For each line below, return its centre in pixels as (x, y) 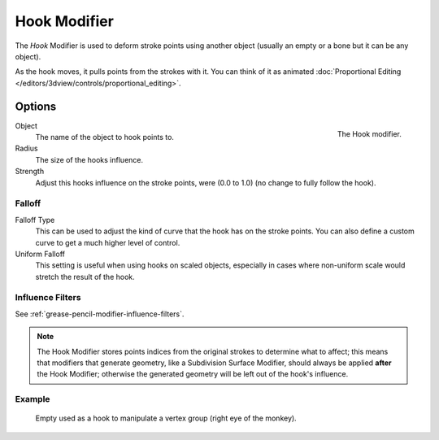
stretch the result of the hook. (85, 277)
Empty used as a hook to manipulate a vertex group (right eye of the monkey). (166, 418)
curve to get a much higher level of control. (108, 242)
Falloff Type (35, 220)
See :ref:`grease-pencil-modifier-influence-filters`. (100, 314)
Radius (26, 148)
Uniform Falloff (40, 254)
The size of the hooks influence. (89, 159)
